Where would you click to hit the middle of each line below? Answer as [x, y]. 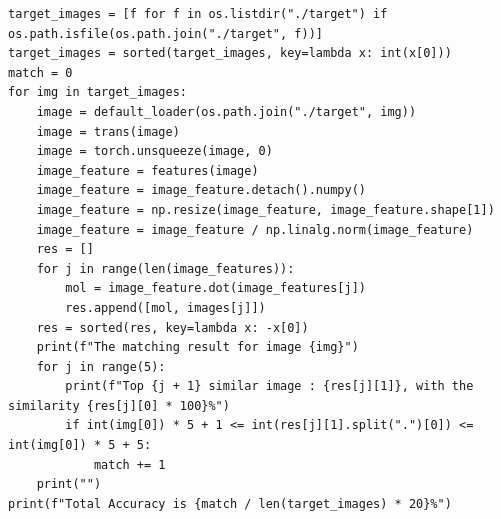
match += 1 [129, 464]
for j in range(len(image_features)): [165, 268]
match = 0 [40, 72]
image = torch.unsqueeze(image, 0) [154, 151]
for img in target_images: [97, 92]
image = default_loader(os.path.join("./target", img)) [226, 111]
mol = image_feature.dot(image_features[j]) [215, 288]
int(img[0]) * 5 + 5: [80, 445]
